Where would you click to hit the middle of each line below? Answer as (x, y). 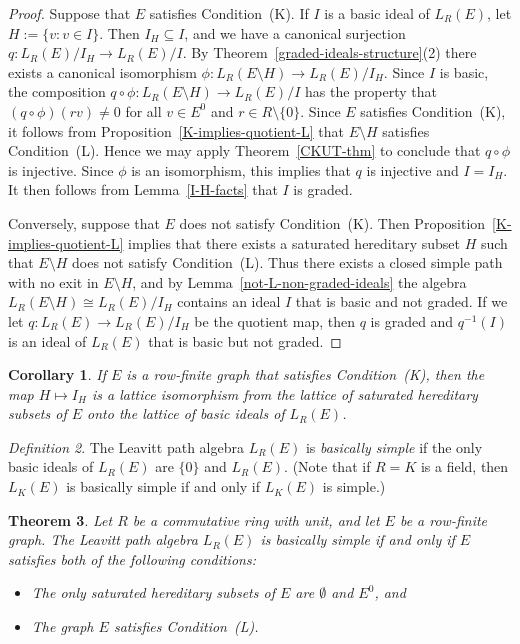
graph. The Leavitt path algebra (103, 539)
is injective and (412, 169)
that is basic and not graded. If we (401, 301)
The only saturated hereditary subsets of (153, 592)
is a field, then (464, 466)
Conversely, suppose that (84, 222)
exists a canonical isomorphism (102, 71)
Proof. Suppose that (69, 13)
